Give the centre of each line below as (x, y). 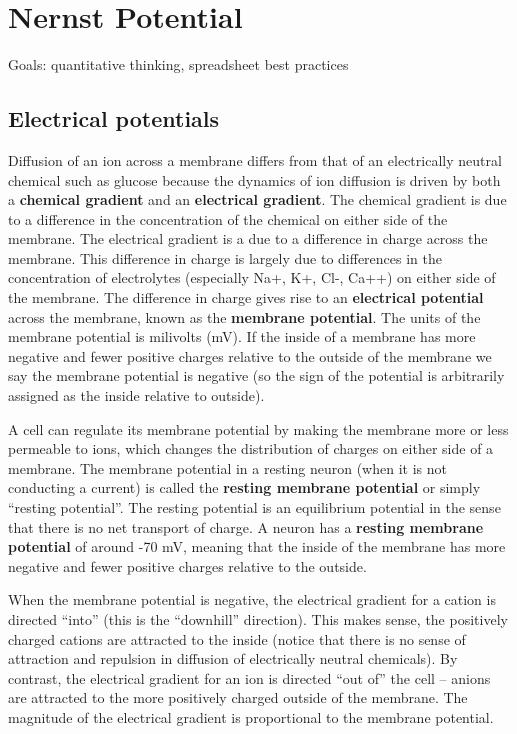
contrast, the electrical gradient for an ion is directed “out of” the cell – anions (249, 677)
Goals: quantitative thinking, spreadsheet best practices (178, 64)
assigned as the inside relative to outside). (136, 395)
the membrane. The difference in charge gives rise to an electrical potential (246, 297)
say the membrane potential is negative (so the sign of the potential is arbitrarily (256, 375)
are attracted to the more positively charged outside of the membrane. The (238, 697)
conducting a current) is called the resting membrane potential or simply (244, 487)
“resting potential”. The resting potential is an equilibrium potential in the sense (254, 507)
